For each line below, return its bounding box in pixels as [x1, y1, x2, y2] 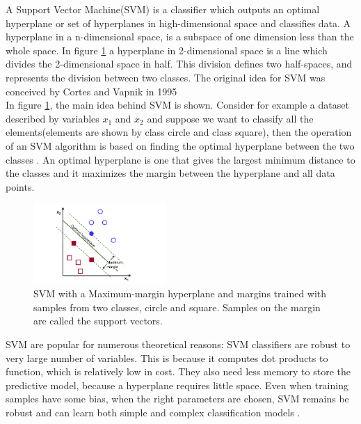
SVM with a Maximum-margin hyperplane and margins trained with [33, 286, 327, 301]
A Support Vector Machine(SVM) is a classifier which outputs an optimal [6, 2, 320, 16]
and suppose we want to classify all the [147, 111, 314, 125]
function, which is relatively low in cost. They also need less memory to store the [6, 364, 351, 379]
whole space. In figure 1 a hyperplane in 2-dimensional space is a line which [6, 42, 328, 57]
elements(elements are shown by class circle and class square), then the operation [6, 125, 352, 139]
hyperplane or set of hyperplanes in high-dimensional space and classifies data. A [6, 15, 351, 30]
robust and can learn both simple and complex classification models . [6, 405, 300, 419]
